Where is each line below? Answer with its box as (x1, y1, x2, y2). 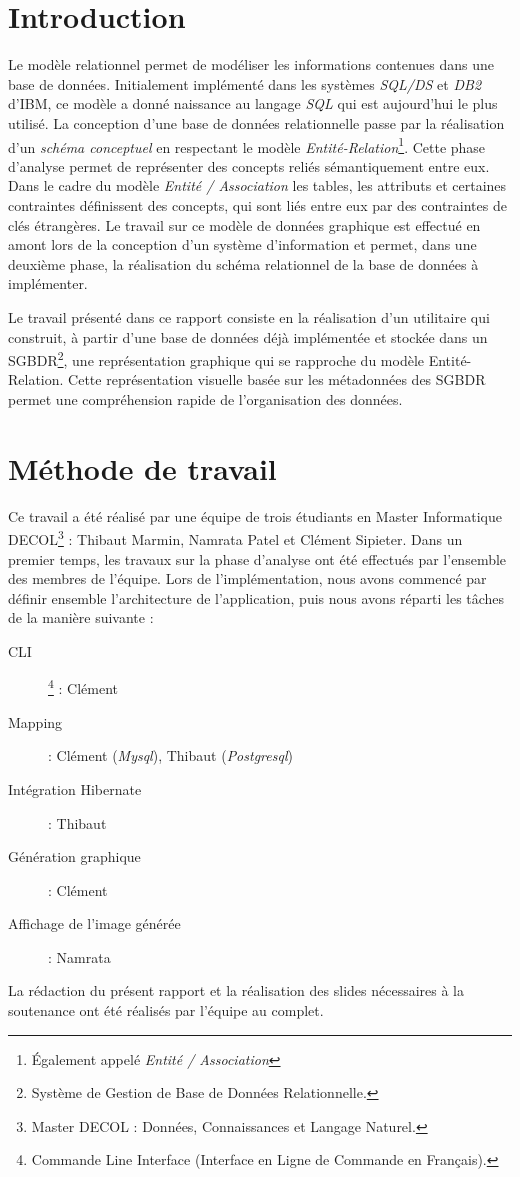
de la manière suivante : (8, 607, 154, 628)
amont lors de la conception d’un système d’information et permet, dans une (8, 234, 477, 255)
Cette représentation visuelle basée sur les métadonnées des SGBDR (68, 369, 486, 390)
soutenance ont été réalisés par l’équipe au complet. (8, 1000, 324, 1021)
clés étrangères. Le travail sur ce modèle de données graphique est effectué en (8, 214, 481, 235)
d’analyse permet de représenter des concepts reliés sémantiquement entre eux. (8, 155, 490, 176)
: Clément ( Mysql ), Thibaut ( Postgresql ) (48, 745, 293, 766)
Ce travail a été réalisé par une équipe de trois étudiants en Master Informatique (8, 505, 503, 526)
